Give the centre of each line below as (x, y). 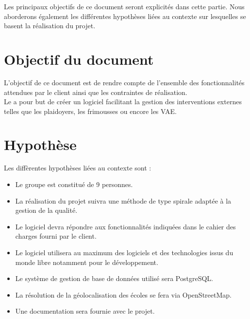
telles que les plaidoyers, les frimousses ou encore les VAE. (90, 111)
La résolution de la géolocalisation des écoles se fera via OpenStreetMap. (123, 294)
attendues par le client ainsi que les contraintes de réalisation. (96, 92)
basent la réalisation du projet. (50, 26)
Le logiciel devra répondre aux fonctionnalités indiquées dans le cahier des (125, 226)
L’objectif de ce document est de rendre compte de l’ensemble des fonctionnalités (124, 82)
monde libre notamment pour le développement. (87, 262)
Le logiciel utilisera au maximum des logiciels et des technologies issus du (124, 252)
